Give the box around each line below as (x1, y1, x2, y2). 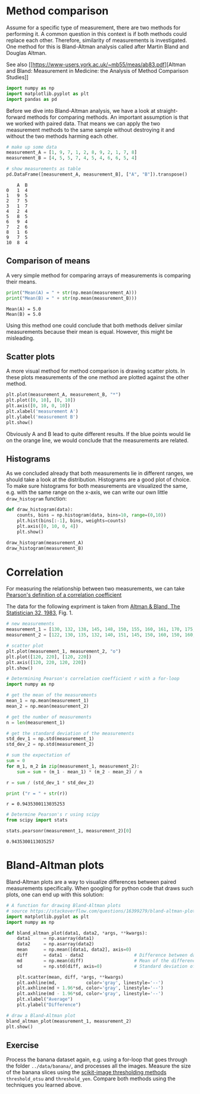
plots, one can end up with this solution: (6, 891, 104, 898)
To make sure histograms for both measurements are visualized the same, (6, 483, 188, 490)
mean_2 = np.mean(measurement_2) (6, 703, 89, 709)
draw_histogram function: (6, 495, 67, 502)
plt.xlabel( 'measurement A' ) (6, 408, 79, 414)
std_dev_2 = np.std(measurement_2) (6, 742, 95, 748)
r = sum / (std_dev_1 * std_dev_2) (6, 779, 95, 786)
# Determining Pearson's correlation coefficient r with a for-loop (6, 676, 180, 682)
